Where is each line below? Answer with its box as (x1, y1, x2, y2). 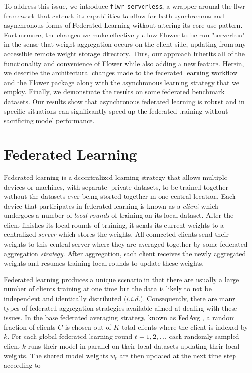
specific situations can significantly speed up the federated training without (4, 106, 228, 116)
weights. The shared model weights (4, 350, 108, 360)
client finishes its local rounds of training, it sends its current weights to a (4, 219, 224, 230)
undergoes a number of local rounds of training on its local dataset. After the (4, 210, 234, 220)
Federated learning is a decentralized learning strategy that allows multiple (4, 172, 227, 182)
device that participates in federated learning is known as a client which (4, 200, 218, 211)
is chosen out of (65, 321, 111, 332)
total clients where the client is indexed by (121, 321, 248, 332)
